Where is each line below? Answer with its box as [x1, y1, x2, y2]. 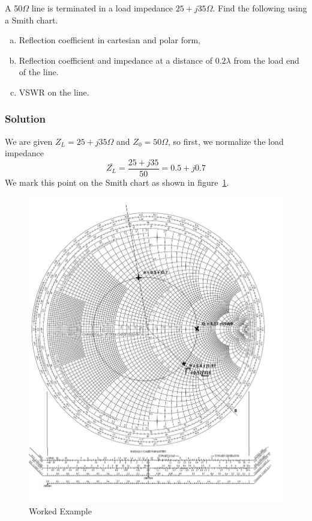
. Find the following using [212, 2, 307, 14]
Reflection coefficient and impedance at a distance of [19, 53, 213, 66]
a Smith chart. [5, 13, 58, 26]
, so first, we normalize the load [168, 135, 284, 147]
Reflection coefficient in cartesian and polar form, [19, 34, 200, 46]
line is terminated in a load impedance [31, 2, 173, 14]
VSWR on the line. [19, 85, 89, 98]
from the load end [233, 53, 299, 66]
